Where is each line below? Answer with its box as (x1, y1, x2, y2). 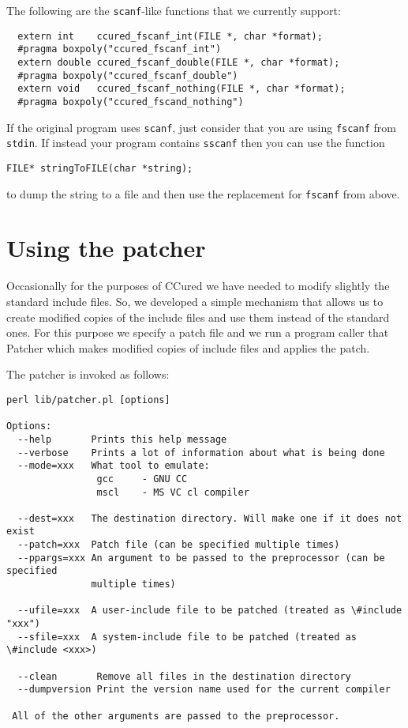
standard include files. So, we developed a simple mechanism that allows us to (6, 292, 384, 309)
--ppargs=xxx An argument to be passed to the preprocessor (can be (17, 552, 385, 564)
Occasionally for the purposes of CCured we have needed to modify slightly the (6, 277, 390, 294)
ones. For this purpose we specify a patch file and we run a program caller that (6, 324, 389, 341)
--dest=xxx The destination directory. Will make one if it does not (17, 512, 402, 524)
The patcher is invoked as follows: (6, 366, 170, 383)
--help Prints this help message (17, 433, 227, 445)
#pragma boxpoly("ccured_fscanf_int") (17, 43, 222, 55)
